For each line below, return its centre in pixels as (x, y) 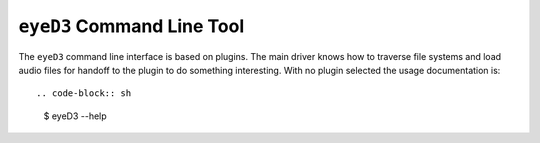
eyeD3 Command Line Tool (131, 26)
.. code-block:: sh (84, 93)
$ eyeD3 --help (75, 116)
